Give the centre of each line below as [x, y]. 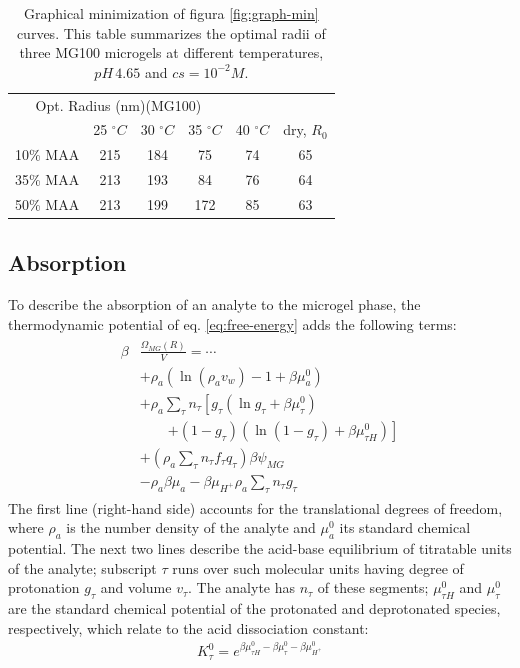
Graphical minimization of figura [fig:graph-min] [171, 13]
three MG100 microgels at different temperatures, [171, 52]
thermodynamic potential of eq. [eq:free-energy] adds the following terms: [232, 323]
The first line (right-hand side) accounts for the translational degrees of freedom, [255, 507]
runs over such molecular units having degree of [318, 567]
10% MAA [47, 154]
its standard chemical [405, 527]
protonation [44, 587]
